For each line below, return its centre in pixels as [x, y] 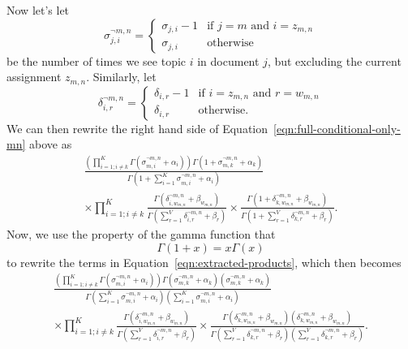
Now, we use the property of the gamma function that [141, 234]
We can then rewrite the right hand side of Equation [137, 128]
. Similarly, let [121, 77]
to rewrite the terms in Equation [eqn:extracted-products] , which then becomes [204, 262]
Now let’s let [38, 10]
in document [228, 60]
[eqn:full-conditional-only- [337, 128]
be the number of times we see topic [97, 60]
